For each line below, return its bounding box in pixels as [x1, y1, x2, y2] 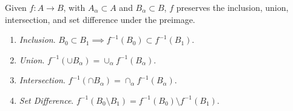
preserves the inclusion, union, [176, 1, 289, 13]
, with [63, 1, 86, 13]
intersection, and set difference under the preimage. [5, 13, 195, 25]
